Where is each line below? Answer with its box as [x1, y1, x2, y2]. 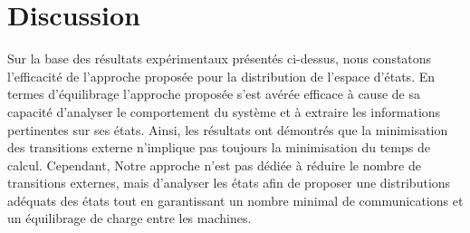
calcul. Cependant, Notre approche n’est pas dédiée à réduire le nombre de [7, 155, 421, 174]
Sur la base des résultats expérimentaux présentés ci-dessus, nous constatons [7, 49, 432, 68]
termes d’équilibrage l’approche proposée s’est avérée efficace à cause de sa [7, 84, 420, 103]
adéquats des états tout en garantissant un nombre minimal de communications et [7, 190, 464, 209]
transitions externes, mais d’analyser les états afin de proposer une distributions [7, 173, 451, 192]
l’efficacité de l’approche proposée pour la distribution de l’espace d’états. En [7, 66, 436, 85]
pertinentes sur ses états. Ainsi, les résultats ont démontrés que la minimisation [7, 120, 448, 139]
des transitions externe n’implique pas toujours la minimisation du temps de [7, 138, 430, 157]
